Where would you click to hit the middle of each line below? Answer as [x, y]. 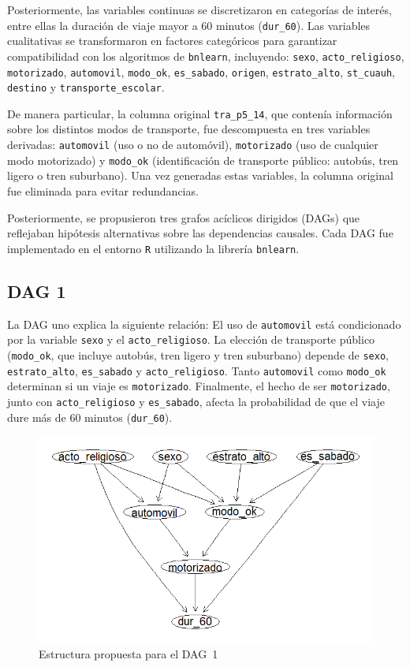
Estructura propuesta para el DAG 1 [129, 653]
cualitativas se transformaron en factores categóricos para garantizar [172, 41]
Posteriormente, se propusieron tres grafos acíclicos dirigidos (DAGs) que [184, 217]
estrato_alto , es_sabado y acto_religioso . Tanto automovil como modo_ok [197, 370]
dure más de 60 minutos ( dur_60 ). [90, 417]
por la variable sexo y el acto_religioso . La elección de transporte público [191, 339]
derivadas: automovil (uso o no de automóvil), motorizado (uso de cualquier [193, 145]
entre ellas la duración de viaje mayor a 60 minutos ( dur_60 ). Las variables [189, 25]
